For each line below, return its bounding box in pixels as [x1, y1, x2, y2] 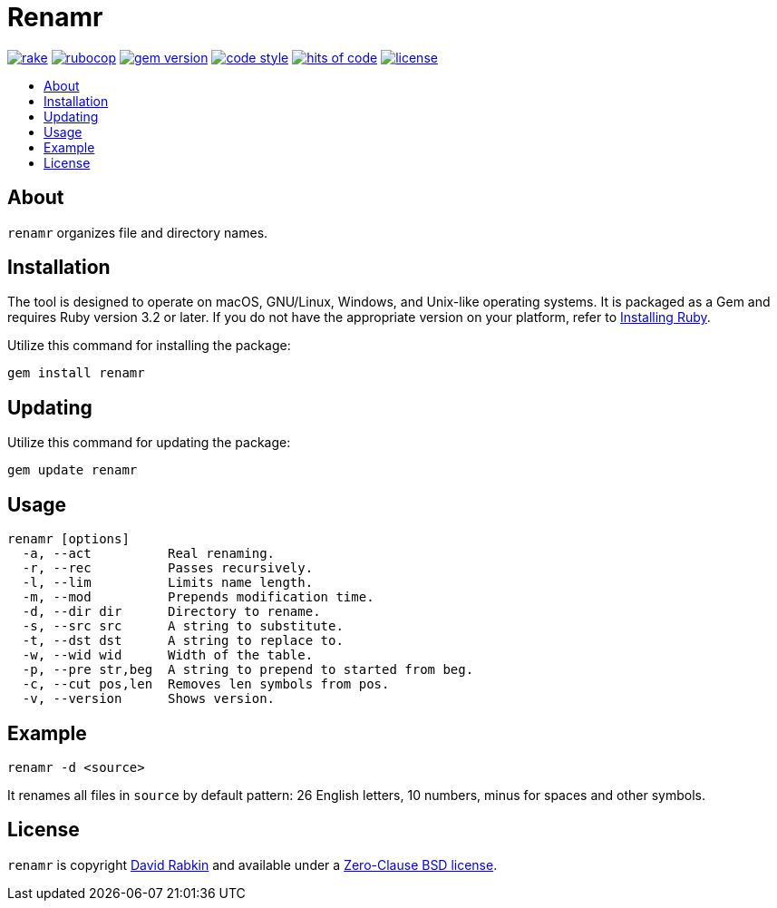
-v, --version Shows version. [22, 691, 276, 707]
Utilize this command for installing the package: [7, 337, 291, 354]
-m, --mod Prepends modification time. [22, 590, 374, 605]
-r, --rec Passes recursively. [22, 561, 314, 576]
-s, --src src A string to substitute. [22, 619, 344, 634]
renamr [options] [7, 532, 130, 547]
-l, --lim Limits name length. [22, 575, 314, 591]
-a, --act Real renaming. [22, 546, 276, 561]
